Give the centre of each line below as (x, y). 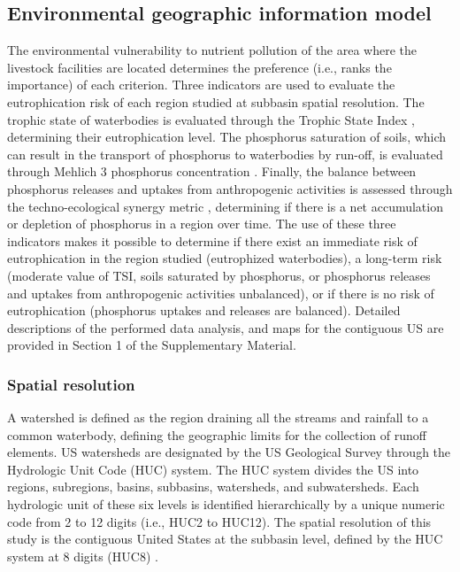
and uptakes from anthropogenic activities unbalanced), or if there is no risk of (221, 293)
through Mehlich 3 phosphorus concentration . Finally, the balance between (212, 171)
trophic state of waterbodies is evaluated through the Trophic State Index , (211, 119)
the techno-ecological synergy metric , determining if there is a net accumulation (225, 206)
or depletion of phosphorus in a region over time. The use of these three (202, 224)
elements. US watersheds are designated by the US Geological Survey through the (229, 452)
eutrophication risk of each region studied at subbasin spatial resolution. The (216, 101)
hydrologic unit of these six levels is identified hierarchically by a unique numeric (226, 504)
